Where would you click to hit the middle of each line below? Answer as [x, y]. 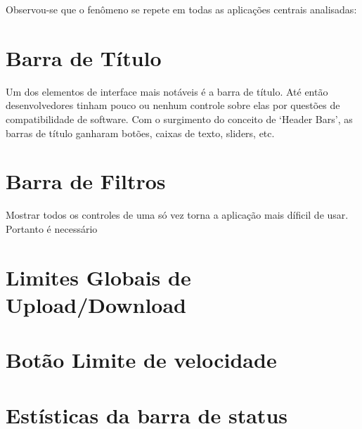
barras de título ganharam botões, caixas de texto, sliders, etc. [140, 133]
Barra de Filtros [86, 181]
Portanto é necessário [52, 228]
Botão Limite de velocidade [141, 360]
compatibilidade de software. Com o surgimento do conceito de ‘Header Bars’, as [179, 119]
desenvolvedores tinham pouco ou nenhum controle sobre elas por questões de [173, 105]
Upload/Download [96, 304]
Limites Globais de [98, 277]
